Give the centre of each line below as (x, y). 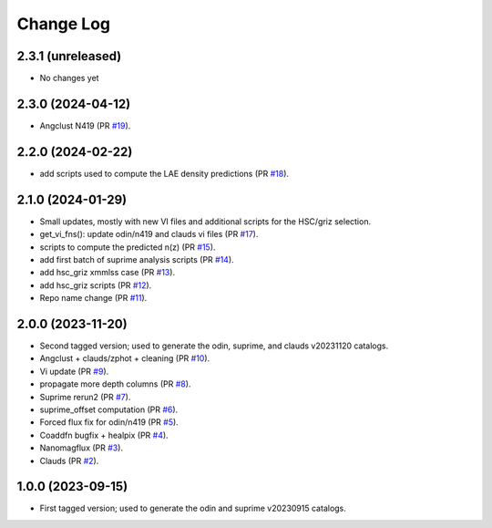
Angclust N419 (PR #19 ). (85, 125)
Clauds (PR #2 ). (69, 461)
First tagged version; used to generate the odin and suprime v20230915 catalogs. (193, 508)
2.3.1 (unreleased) (69, 56)
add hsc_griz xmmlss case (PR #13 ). (108, 273)
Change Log (64, 24)
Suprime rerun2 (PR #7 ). (85, 397)
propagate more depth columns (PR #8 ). (115, 384)
